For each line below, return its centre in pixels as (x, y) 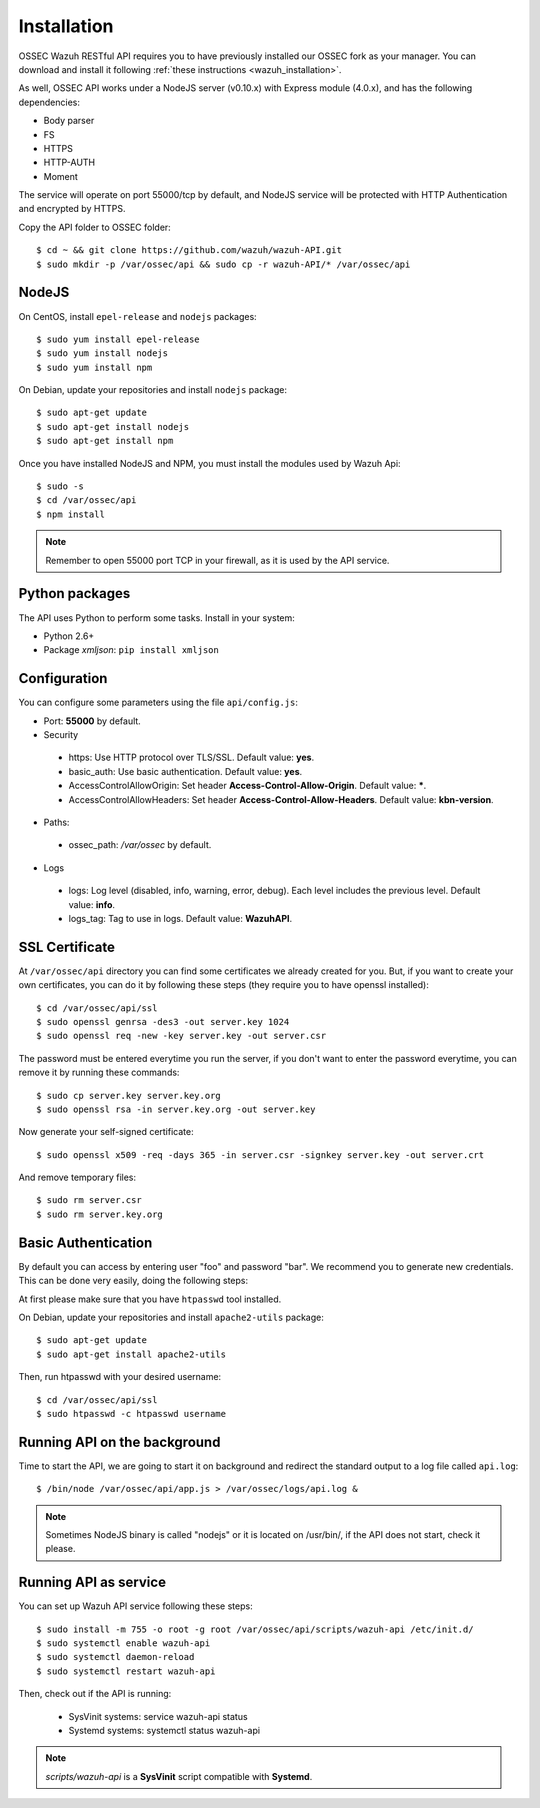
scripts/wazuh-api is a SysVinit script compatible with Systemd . (179, 1776)
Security (61, 734)
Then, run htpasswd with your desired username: (120, 1377)
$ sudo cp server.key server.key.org (129, 1095)
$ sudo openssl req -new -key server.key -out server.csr (181, 1036)
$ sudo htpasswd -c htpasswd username (131, 1413)
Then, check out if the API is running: (95, 1694)
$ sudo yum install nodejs (102, 353)
